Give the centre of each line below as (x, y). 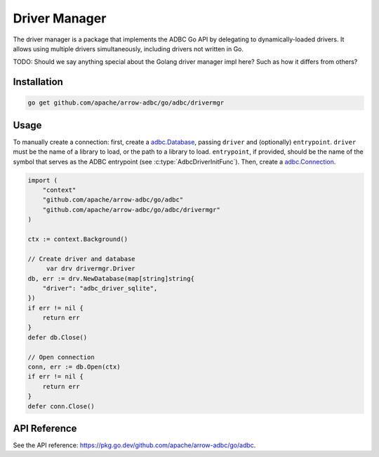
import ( (43, 180)
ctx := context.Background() (78, 239)
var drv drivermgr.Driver (91, 269)
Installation (38, 82)
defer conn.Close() (61, 406)
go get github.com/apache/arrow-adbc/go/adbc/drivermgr (126, 103)
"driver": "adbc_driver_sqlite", (100, 288)
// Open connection (61, 357)
